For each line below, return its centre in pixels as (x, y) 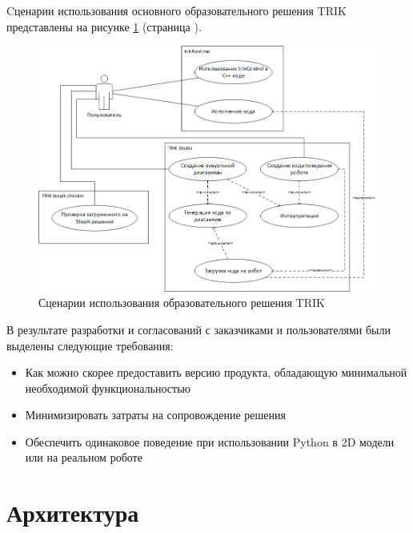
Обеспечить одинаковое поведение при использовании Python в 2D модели (210, 441)
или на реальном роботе (84, 457)
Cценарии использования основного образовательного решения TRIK (176, 10)
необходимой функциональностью (108, 388)
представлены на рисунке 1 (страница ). (104, 26)
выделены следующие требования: (90, 345)
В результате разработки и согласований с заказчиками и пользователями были (198, 329)
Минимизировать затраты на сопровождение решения (155, 415)
